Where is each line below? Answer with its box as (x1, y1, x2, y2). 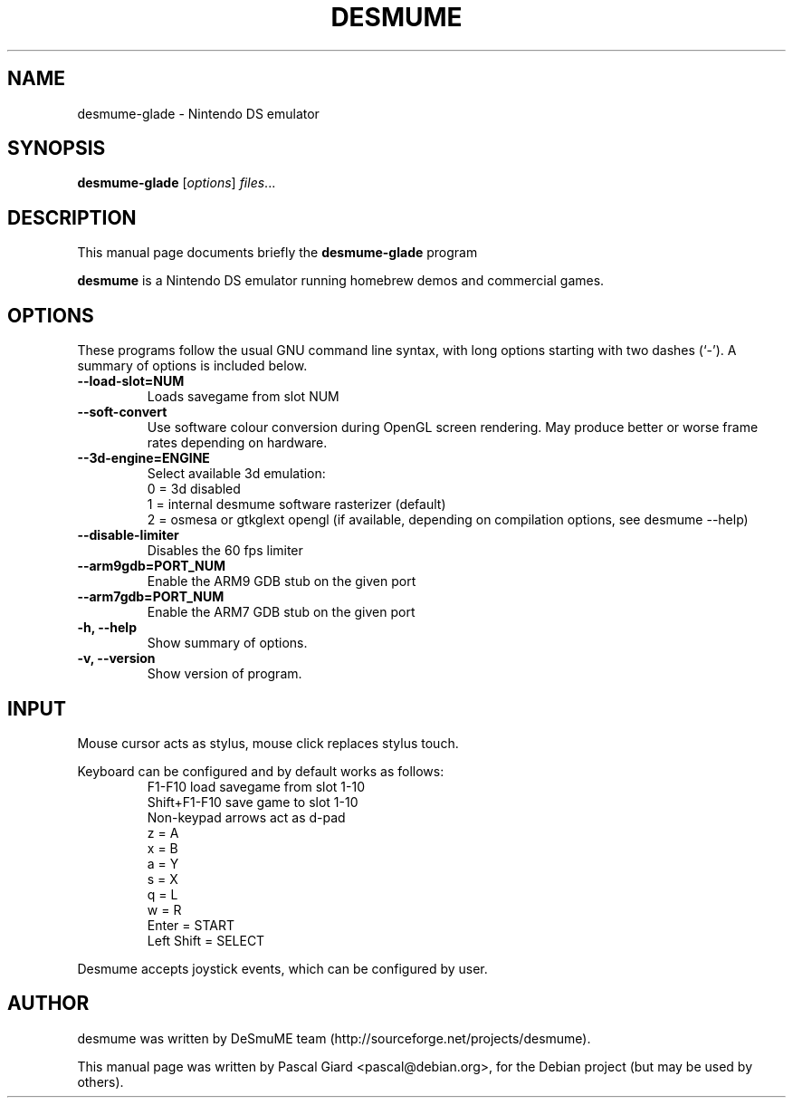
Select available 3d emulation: (147, 466, 326, 482)
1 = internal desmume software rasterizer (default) (147, 496, 446, 513)
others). (77, 1073, 124, 1090)
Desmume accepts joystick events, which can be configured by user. (77, 960, 488, 976)
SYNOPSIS (7, 137, 106, 160)
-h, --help (77, 620, 137, 636)
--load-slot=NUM (77, 373, 185, 389)
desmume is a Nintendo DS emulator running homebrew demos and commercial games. (77, 273, 605, 289)
